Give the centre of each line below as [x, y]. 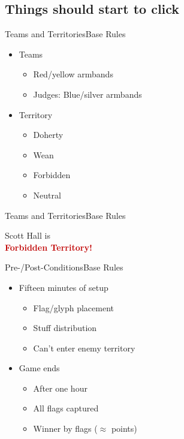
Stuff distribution [65, 328]
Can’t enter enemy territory [84, 348]
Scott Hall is [28, 235]
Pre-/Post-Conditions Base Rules [64, 267]
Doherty [48, 135]
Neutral [47, 195]
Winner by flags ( [65, 429]
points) [124, 429]
